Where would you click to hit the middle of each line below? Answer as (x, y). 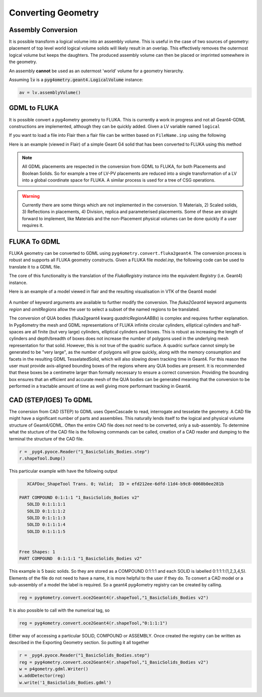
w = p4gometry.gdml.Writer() (54, 669)
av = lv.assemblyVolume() (50, 92)
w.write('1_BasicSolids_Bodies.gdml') (65, 682)
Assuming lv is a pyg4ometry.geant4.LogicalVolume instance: (76, 80)
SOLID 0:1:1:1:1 (46, 504)
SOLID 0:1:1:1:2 (46, 511)
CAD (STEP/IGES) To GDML (51, 400)
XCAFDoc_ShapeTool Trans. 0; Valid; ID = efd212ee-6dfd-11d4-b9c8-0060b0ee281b (125, 484)
